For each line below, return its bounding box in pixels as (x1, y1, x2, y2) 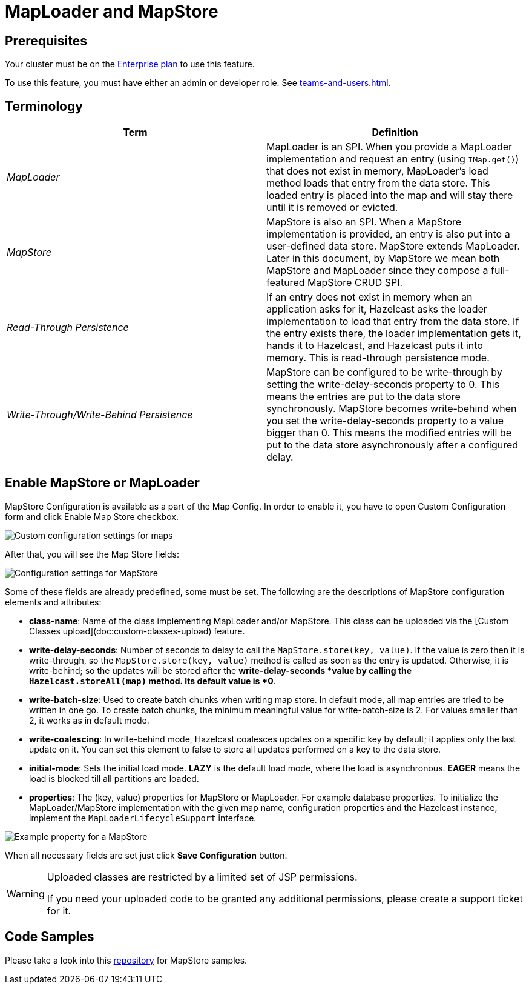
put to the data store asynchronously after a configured (266, 439, 519, 451)
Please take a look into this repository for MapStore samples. (5, 954, 248, 965)
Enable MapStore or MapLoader (5, 475, 200, 491)
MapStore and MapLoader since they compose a (266, 264, 488, 277)
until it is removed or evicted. (266, 201, 398, 214)
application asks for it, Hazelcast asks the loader (266, 303, 487, 316)
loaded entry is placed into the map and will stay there (266, 189, 513, 202)
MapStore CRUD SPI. (307, 276, 403, 289)
